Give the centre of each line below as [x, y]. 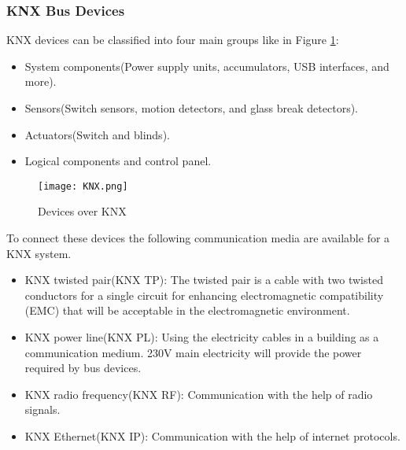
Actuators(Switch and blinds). [97, 134]
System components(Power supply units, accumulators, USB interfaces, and [207, 66]
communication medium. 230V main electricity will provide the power [193, 352]
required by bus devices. [83, 368]
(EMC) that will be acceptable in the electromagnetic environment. [187, 310]
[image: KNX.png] [83, 186]
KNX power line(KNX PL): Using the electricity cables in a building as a [202, 337]
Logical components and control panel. [118, 161]
